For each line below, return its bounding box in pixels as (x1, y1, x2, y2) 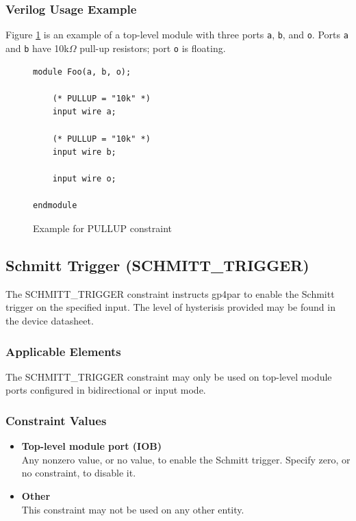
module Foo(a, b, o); (33, 66, 131, 77)
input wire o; (52, 174, 116, 184)
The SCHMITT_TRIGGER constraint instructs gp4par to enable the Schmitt (5, 286, 335, 301)
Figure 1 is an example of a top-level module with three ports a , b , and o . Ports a (5, 27, 348, 42)
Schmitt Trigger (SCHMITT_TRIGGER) (5, 255, 309, 276)
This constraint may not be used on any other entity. (21, 502, 244, 516)
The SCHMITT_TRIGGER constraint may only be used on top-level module (5, 369, 332, 383)
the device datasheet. (5, 314, 94, 328)
